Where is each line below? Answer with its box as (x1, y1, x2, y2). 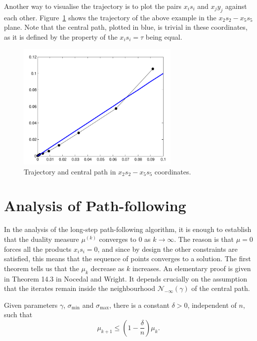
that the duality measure (4, 233, 79, 244)
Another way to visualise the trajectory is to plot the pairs (4, 1, 182, 11)
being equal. (145, 31, 182, 42)
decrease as (90, 263, 125, 273)
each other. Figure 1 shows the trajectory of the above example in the (4, 12, 216, 22)
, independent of (187, 299, 237, 310)
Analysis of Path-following (4, 195, 186, 216)
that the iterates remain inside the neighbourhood (4, 283, 155, 293)
